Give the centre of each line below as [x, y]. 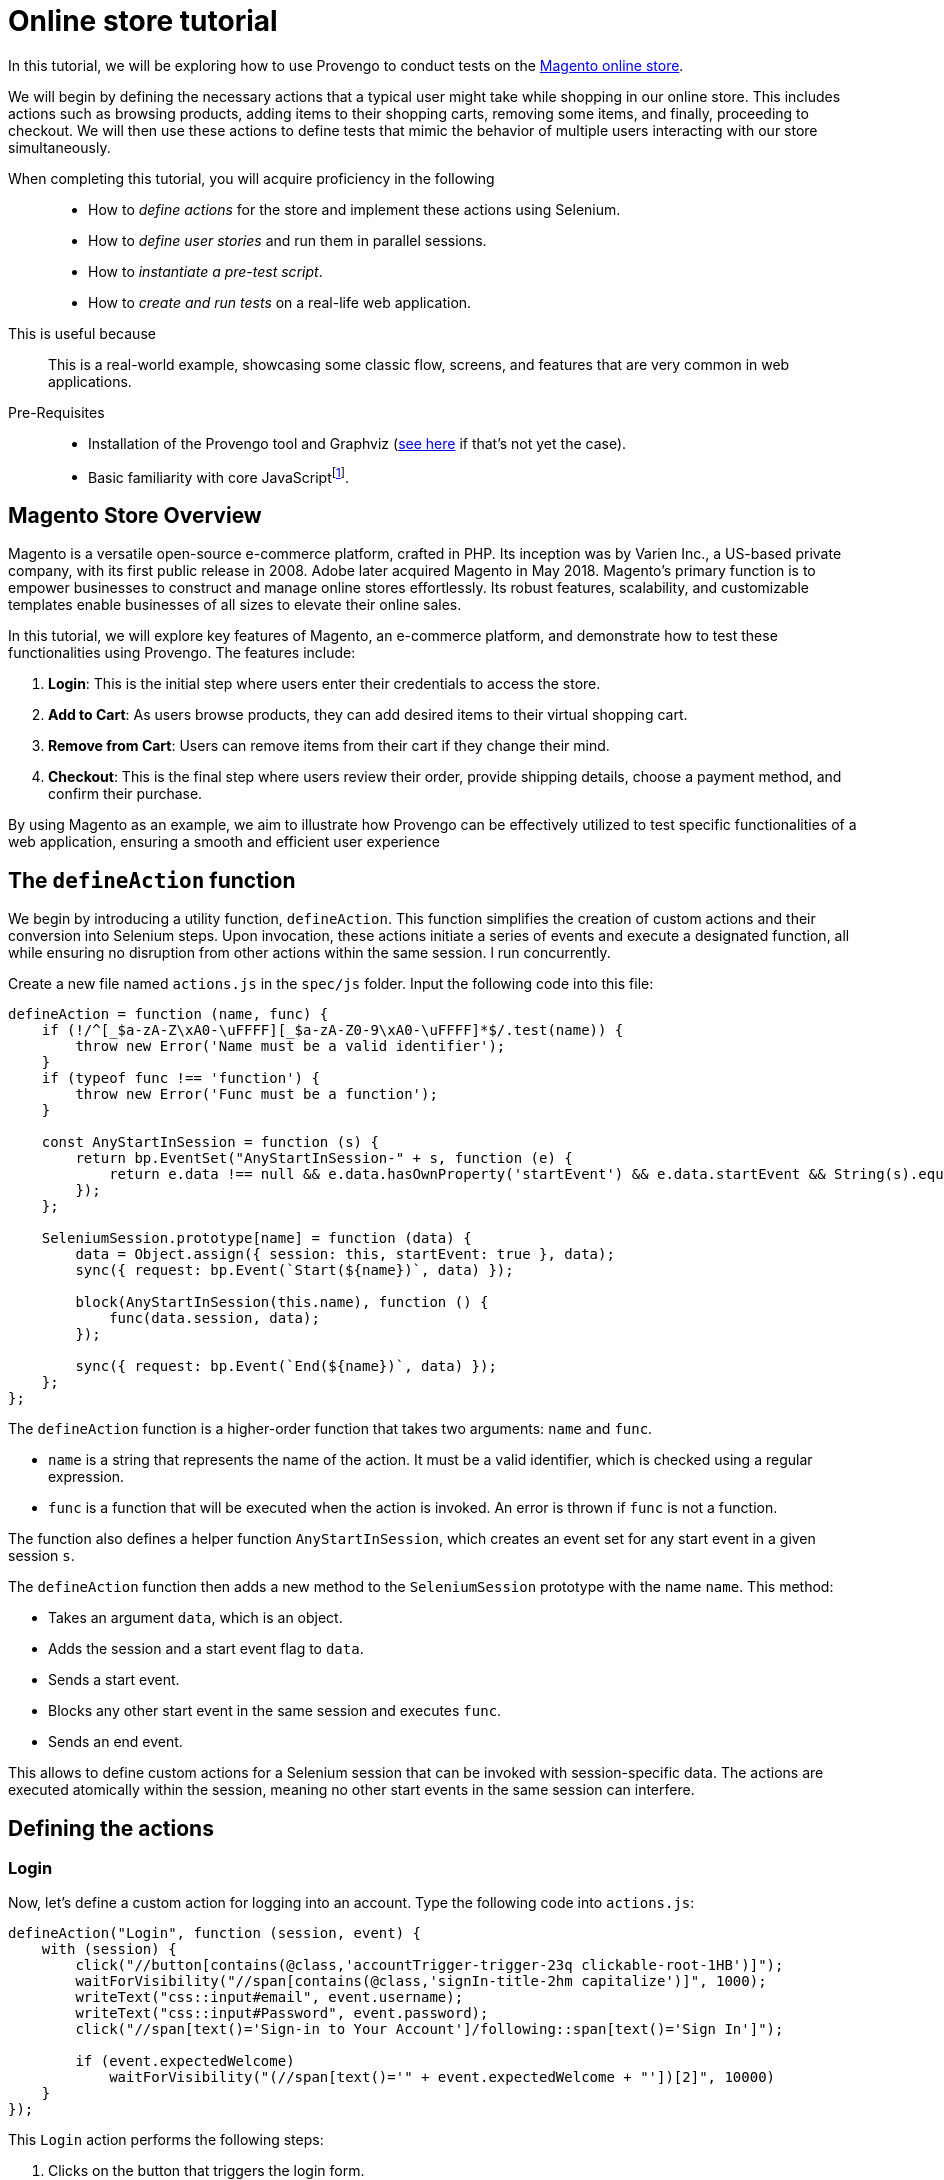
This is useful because [82, 333]
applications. [90, 381]
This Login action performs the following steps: [166, 2140]
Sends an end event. [115, 1742]
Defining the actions [111, 1828]
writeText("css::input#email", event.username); [269, 1997]
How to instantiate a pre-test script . [205, 271]
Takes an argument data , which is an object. [195, 1618]
